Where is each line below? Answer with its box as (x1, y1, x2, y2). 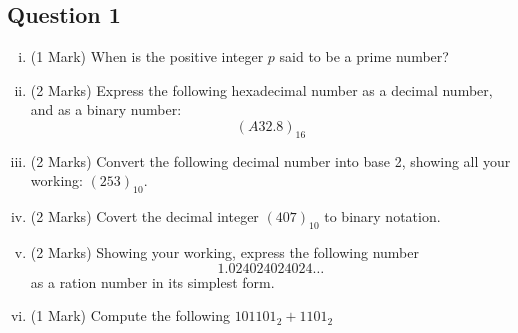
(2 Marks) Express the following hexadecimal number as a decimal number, (30, 79, 493, 100)
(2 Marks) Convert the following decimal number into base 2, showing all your (30, 150, 511, 171)
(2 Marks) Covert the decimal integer (30, 206, 259, 227)
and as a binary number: (30, 99, 182, 120)
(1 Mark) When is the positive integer (30, 46, 264, 67)
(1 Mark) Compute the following (30, 305, 230, 326)
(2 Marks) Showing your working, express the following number (30, 241, 419, 262)
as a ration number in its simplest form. (30, 271, 275, 292)
